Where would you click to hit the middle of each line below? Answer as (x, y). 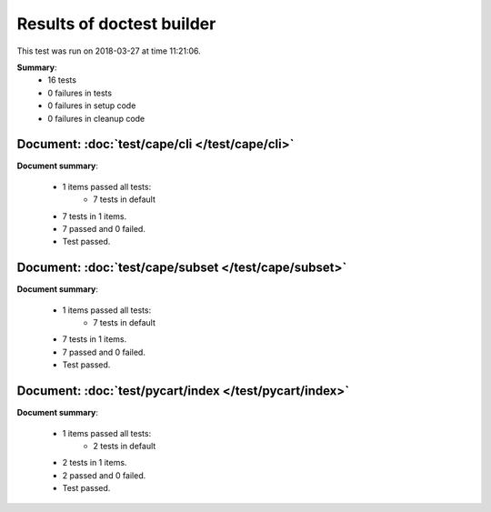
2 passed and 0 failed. (104, 475)
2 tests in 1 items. (95, 463)
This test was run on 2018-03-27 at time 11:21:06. (109, 51)
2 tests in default (125, 446)
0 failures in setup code (92, 105)
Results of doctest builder (116, 24)
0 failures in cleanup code (96, 118)
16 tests (62, 80)
